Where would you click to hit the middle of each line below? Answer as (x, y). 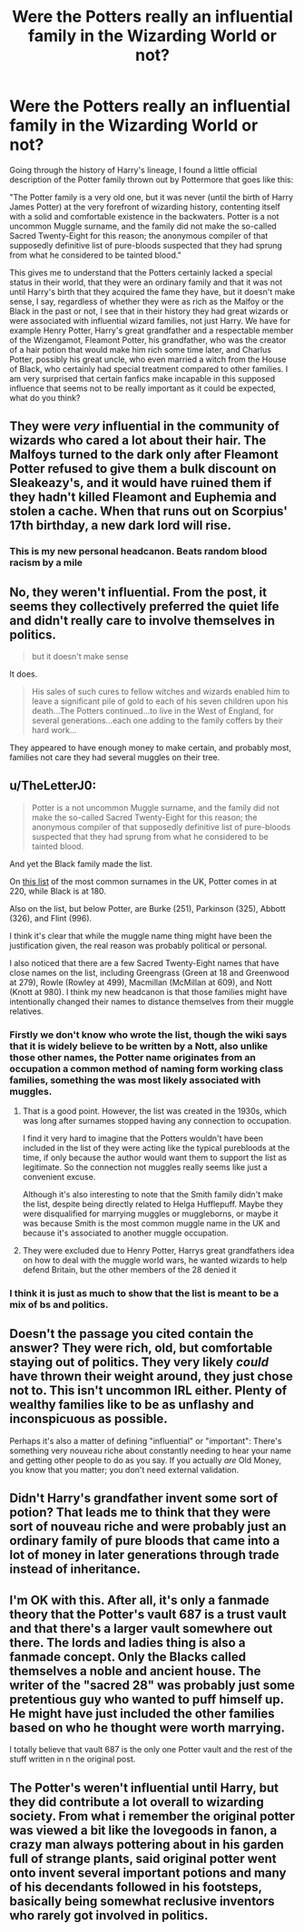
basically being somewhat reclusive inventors (142, 1901)
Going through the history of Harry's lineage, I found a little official (133, 170)
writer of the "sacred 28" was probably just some (152, 1685)
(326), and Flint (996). (51, 918)
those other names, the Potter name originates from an (132, 1057)
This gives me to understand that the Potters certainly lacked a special (141, 272)
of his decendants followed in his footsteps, (136, 1887)
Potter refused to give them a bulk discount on (143, 469)
